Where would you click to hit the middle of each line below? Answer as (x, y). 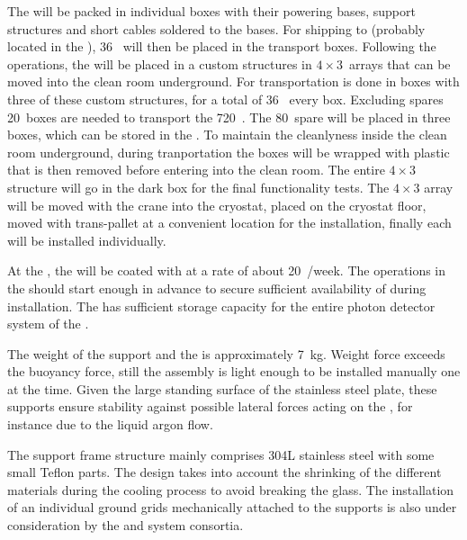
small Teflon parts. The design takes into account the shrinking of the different (225, 472)
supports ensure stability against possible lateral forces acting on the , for (210, 406)
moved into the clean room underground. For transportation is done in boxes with (233, 81)
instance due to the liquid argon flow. (110, 424)
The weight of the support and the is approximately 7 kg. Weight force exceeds (226, 353)
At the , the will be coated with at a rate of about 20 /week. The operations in (227, 270)
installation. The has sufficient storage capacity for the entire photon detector (221, 306)
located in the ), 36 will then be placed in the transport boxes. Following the (222, 46)
